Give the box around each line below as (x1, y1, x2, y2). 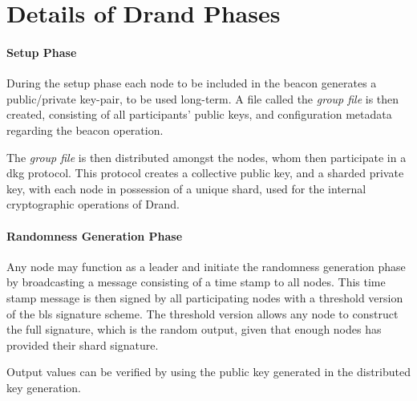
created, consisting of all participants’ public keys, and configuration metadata (6, 106, 392, 123)
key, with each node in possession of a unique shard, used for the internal (6, 180, 366, 196)
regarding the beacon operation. (6, 121, 164, 138)
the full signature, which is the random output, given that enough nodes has (6, 321, 382, 338)
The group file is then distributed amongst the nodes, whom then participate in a (6, 148, 407, 165)
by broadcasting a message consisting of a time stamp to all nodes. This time (6, 273, 386, 290)
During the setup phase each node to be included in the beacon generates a (6, 75, 377, 91)
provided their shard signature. (6, 336, 159, 353)
